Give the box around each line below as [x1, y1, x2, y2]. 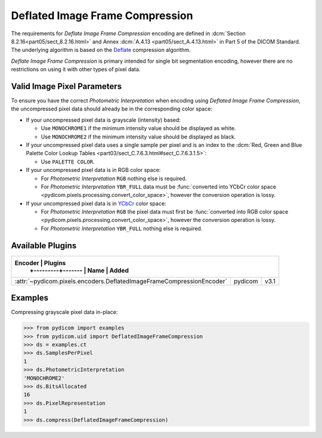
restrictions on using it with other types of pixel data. [11, 66, 141, 73]
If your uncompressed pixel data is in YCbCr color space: [26, 200, 166, 207]
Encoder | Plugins [14, 258, 66, 267]
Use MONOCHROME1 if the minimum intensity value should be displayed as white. [41, 125, 236, 132]
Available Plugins [11, 240, 77, 251]
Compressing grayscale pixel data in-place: [11, 309, 118, 316]
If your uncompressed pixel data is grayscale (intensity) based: [26, 116, 181, 124]
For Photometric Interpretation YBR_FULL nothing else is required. [41, 224, 203, 232]
